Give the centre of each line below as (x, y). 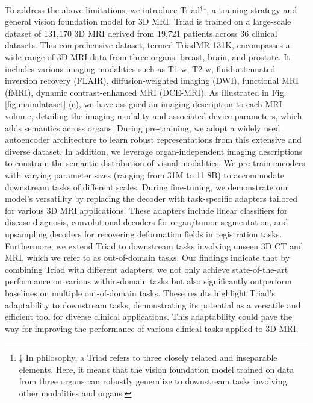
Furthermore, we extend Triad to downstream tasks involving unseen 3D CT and (154, 245)
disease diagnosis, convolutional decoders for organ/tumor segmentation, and (147, 222)
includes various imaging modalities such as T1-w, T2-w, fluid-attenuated (140, 68)
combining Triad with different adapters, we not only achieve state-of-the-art (147, 269)
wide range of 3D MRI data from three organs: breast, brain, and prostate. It (147, 57)
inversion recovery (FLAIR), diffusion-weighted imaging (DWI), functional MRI (152, 80)
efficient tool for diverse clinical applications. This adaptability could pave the (149, 317)
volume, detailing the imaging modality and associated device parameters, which (153, 116)
